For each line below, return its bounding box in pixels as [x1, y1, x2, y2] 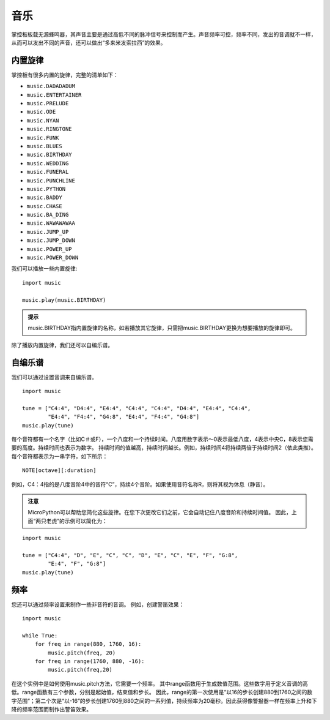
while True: [22, 632, 58, 639]
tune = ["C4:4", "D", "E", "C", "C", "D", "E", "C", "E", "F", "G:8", [22, 552, 238, 558]
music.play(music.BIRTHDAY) [22, 296, 106, 303]
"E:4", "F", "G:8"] [48, 560, 106, 568]
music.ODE [26, 108, 56, 116]
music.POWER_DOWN [26, 254, 79, 261]
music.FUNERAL [26, 168, 69, 176]
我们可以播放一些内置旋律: [11, 265, 78, 272]
